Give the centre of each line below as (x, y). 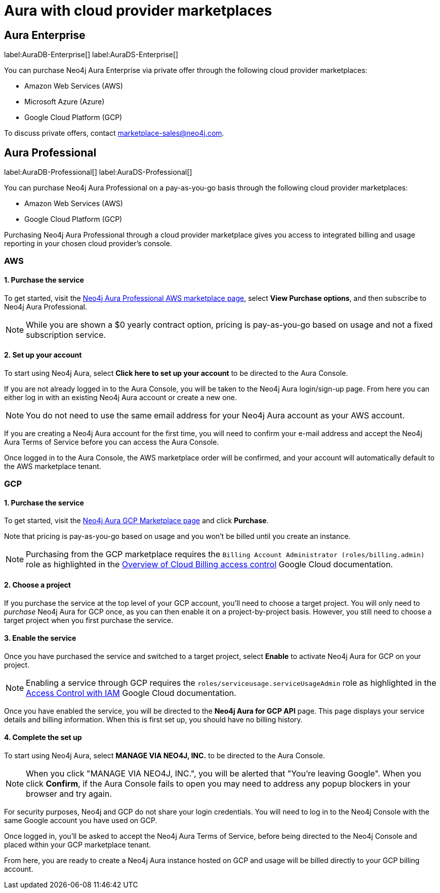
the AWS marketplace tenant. (53, 466)
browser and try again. (69, 794)
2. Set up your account (43, 355)
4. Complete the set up (43, 737)
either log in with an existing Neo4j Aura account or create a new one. (121, 397)
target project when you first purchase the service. (89, 620)
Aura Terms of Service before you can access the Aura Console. (112, 442)
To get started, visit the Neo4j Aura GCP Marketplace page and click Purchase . (136, 521)
